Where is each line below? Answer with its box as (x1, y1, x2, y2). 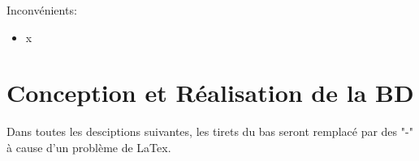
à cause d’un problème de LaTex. (6, 138, 171, 155)
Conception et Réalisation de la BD (6, 76, 414, 109)
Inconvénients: (6, 2, 77, 18)
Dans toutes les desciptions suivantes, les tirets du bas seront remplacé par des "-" (6, 123, 413, 140)
